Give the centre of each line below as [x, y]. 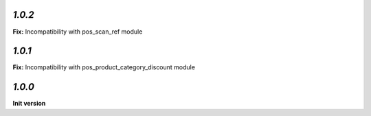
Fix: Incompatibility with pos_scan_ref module [78, 32]
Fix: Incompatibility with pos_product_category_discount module [104, 67]
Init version [29, 104]
